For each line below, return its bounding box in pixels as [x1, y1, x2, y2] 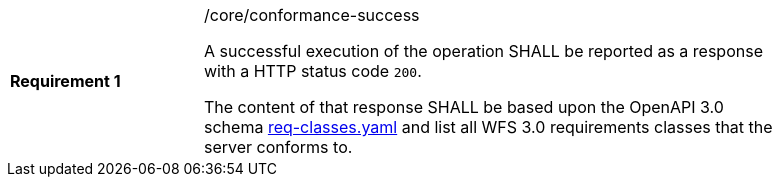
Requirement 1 [10, 71, 121, 91]
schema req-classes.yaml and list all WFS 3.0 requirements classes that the [204, 117, 773, 137]
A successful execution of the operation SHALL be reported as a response [204, 41, 763, 61]
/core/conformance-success [204, 5, 420, 25]
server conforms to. [204, 137, 353, 157]
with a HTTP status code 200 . [204, 61, 422, 81]
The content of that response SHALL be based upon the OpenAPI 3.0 [204, 97, 724, 117]
